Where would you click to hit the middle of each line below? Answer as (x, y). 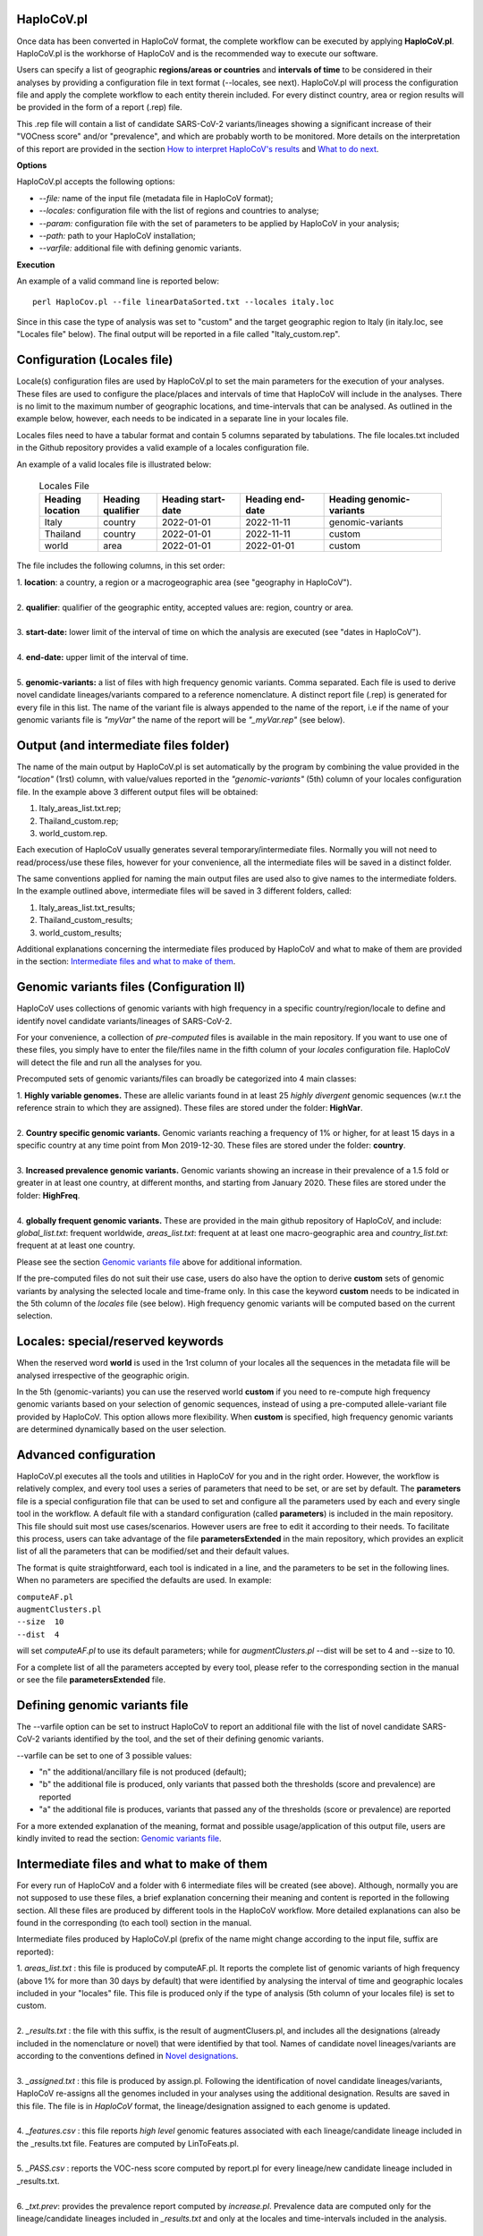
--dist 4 (38, 1634)
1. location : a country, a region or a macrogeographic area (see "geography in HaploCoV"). (184, 582)
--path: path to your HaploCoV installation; (117, 235)
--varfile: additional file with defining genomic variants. (140, 248)
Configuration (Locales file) (95, 360)
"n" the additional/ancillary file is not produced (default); (143, 1772)
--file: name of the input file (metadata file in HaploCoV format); (156, 198)
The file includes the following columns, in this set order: (121, 566)
